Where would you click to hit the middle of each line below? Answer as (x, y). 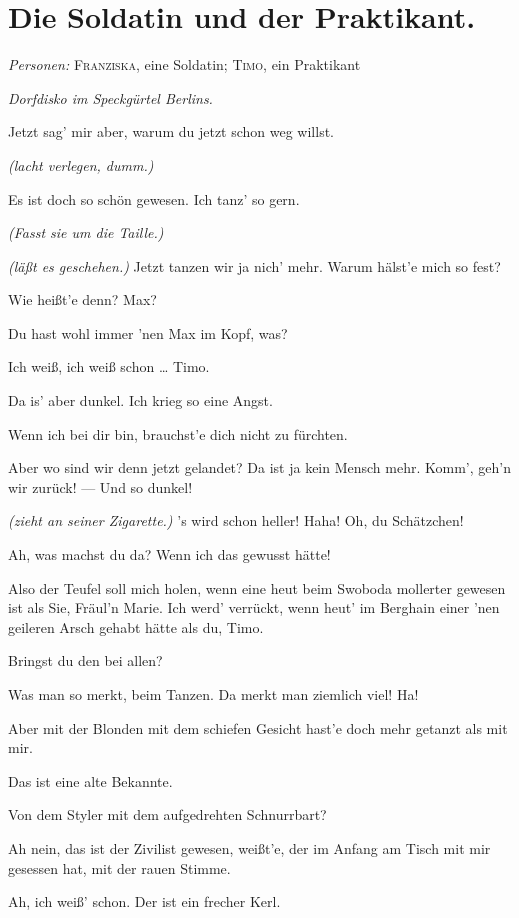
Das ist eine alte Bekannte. (90, 780)
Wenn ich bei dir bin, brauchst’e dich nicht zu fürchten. (178, 433)
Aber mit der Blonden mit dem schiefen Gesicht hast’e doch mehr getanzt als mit (258, 727)
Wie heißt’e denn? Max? (82, 299)
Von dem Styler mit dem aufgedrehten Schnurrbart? (167, 814)
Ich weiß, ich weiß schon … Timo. (109, 366)
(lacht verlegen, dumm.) (81, 164)
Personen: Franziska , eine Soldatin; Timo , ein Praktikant (184, 64)
